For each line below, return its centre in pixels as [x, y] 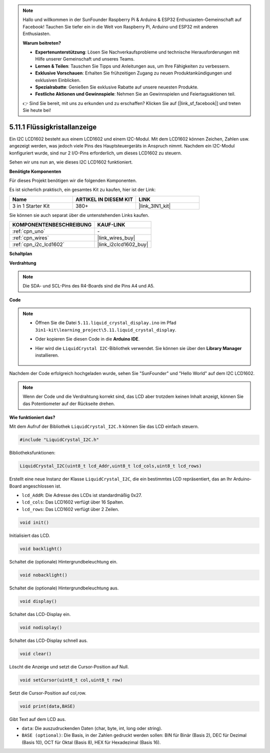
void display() [38, 601]
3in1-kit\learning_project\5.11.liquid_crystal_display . [106, 329]
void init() [34, 522]
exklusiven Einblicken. [58, 80]
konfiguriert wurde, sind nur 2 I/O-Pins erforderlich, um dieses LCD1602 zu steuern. [95, 153]
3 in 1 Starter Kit [31, 206]
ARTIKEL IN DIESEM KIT [104, 199]
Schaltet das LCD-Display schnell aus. [48, 640]
